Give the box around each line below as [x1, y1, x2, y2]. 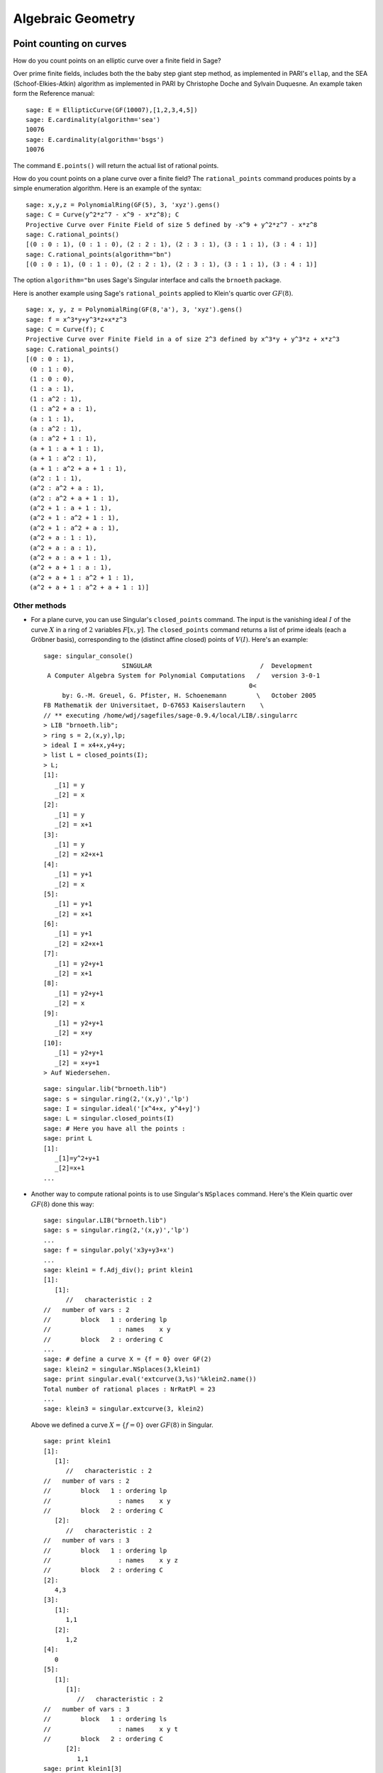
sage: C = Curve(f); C [26, 326, 105, 333]
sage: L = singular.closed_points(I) [43, 1114, 175, 1123]
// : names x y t [43, 1725, 179, 1733]
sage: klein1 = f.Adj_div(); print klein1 [43, 1266, 194, 1274]
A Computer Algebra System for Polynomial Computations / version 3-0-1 [47, 672, 321, 680]
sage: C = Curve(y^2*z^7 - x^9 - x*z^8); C [26, 211, 179, 219]
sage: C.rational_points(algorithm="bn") [26, 250, 172, 258]
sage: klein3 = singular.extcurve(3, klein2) [43, 1405, 205, 1413]
